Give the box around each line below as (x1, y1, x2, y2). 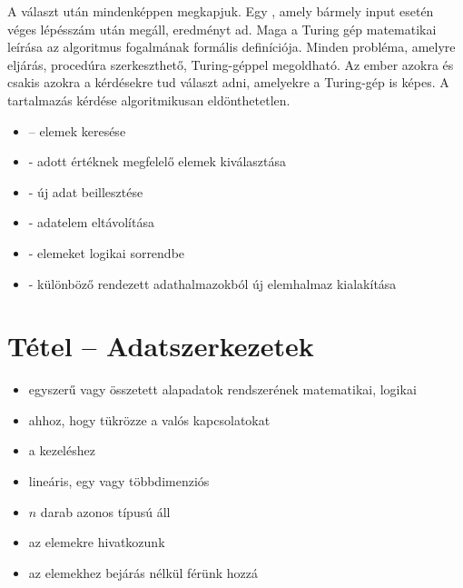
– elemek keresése (28, 121, 126, 140)
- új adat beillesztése (28, 182, 143, 201)
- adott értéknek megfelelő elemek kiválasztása (28, 152, 287, 171)
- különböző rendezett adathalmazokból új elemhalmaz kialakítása (28, 274, 397, 293)
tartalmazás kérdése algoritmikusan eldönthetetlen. (7, 90, 291, 109)
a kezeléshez (28, 441, 95, 460)
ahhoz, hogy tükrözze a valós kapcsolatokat (28, 410, 271, 429)
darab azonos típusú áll (40, 502, 171, 521)
